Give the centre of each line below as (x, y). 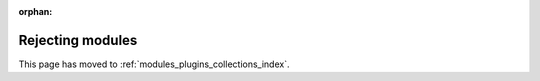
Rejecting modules (78, 40)
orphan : (35, 11)
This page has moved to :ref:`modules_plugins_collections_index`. (154, 64)
